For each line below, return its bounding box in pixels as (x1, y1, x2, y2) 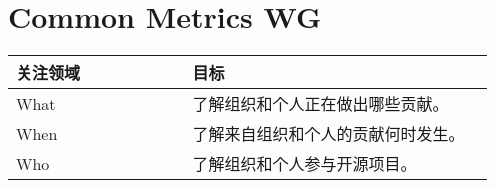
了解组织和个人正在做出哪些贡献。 (192, 92, 449, 116)
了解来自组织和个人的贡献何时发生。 (192, 122, 465, 146)
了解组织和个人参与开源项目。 (192, 152, 417, 176)
